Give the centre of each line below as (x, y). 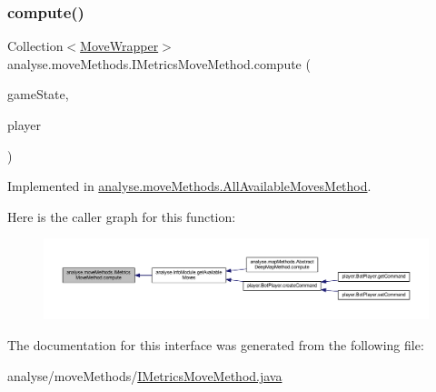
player (24, 125)
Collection (35, 46)
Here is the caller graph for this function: (122, 216)
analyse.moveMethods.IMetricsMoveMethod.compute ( (159, 63)
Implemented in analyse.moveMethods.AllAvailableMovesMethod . (189, 186)
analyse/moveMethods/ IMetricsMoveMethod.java (145, 375)
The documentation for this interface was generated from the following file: (216, 344)
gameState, (38, 94)
